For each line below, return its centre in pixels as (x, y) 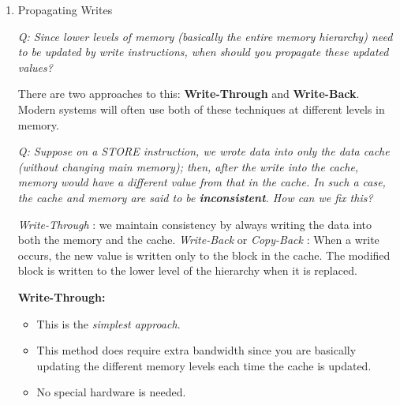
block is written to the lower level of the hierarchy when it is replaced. (187, 270)
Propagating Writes (65, 9)
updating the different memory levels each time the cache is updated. (204, 365)
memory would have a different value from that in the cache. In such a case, (202, 182)
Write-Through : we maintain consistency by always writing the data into (195, 224)
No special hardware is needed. (111, 392)
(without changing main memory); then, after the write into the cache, (188, 166)
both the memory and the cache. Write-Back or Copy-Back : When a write (198, 240)
